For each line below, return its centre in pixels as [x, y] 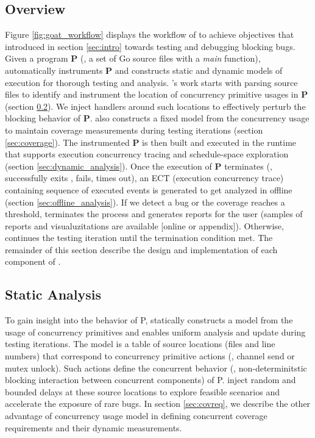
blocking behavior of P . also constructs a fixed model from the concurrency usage [157, 118]
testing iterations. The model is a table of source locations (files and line [140, 344]
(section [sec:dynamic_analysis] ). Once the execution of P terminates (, [139, 166]
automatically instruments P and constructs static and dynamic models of [144, 70]
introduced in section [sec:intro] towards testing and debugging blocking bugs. [150, 46]
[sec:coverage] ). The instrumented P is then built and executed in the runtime [151, 142]
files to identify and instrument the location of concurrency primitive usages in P [157, 94]
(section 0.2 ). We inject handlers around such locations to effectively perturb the [155, 106]
